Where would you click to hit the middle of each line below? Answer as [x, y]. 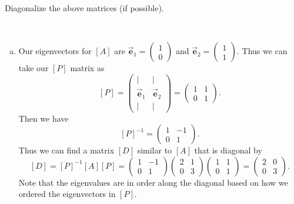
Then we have [44, 118]
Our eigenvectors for [55, 51]
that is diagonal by [228, 150]
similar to [155, 150]
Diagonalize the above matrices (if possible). [84, 8]
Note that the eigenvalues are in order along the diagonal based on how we [153, 182]
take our [34, 68]
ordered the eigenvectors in [67, 194]
